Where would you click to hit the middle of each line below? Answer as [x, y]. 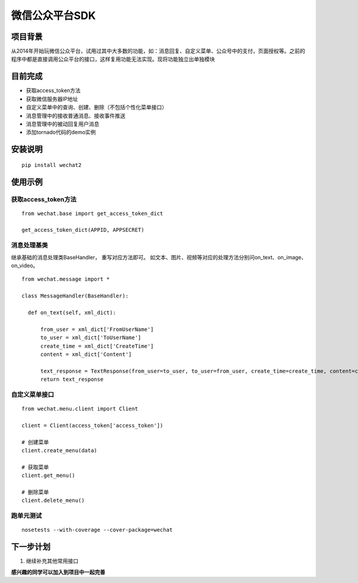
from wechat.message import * [66, 279]
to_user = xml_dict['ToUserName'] [91, 338]
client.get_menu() [49, 476]
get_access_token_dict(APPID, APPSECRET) [83, 230]
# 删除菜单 [35, 492]
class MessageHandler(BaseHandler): [75, 296]
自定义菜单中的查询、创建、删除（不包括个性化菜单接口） [96, 107]
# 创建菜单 [35, 442]
